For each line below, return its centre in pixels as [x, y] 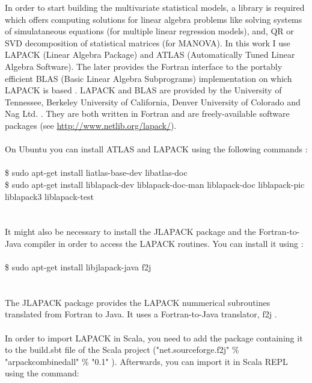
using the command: [42, 373]
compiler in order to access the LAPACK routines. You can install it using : [164, 243]
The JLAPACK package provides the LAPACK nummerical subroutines [138, 302]
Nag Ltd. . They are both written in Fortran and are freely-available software [147, 114]
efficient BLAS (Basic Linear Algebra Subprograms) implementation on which [148, 78]
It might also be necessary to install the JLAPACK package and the [130, 232]
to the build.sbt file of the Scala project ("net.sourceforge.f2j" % [122, 350]
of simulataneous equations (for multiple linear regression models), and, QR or [149, 31]
